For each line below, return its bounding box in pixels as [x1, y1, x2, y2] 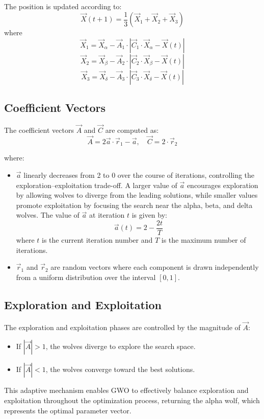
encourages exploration [187, 179, 258, 190]
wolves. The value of [16, 209, 80, 220]
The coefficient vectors [4, 125, 74, 135]
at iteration [89, 209, 125, 220]
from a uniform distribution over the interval [16, 271, 156, 282]
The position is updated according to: [4, 1, 122, 11]
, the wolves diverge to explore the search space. [45, 341, 196, 352]
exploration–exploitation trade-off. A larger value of [16, 179, 177, 190]
